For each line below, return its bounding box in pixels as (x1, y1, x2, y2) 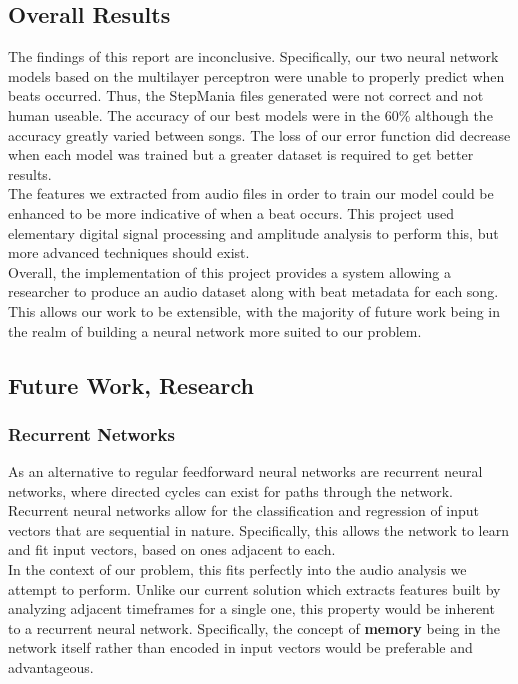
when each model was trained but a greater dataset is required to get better (8, 144, 474, 165)
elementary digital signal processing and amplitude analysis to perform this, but (8, 222, 499, 243)
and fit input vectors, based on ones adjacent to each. (8, 539, 336, 560)
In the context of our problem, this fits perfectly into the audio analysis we (8, 559, 467, 580)
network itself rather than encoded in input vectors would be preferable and (8, 637, 473, 658)
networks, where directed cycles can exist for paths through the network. (8, 480, 454, 501)
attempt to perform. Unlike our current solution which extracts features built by (8, 578, 501, 599)
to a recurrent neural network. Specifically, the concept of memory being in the (8, 617, 501, 638)
